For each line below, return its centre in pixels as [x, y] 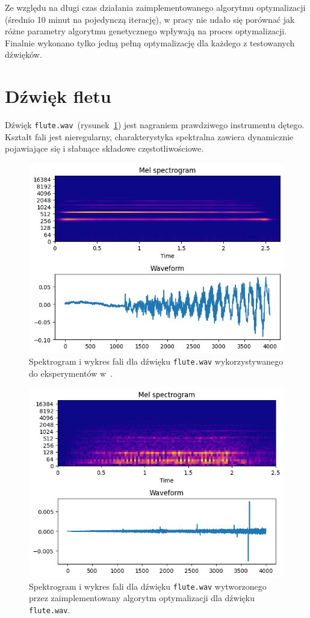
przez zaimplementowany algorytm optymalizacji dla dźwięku [142, 598]
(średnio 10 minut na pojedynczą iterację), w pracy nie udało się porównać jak [150, 19]
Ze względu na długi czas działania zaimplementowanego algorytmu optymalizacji [155, 7]
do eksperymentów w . [71, 373]
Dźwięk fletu [58, 96]
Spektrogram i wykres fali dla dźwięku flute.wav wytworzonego [148, 586]
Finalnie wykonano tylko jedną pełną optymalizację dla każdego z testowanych [150, 42]
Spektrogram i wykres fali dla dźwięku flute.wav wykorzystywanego [156, 361]
